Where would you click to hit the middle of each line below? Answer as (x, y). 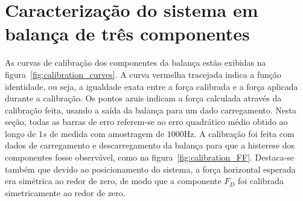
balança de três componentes (127, 33)
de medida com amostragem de (107, 133)
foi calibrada (261, 181)
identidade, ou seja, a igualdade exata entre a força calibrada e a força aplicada (151, 86)
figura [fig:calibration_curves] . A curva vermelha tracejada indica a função (143, 74)
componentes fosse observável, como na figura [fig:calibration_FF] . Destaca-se (150, 157)
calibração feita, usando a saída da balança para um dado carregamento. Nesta (151, 110)
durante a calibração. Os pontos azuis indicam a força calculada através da (143, 98)
